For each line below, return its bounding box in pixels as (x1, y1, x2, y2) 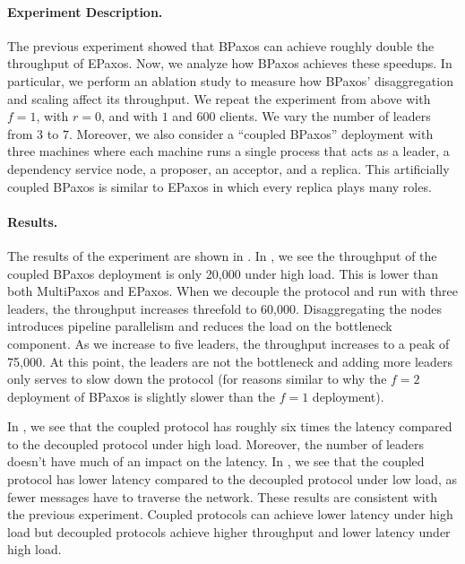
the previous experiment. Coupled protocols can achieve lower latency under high (7, 505, 453, 524)
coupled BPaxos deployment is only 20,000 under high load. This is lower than (7, 264, 439, 282)
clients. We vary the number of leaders (220, 107, 431, 126)
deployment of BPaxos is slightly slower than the (7, 386, 275, 405)
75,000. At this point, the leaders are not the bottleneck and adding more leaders (7, 351, 452, 370)
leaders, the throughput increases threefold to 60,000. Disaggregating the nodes (7, 299, 442, 317)
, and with (100, 107, 158, 126)
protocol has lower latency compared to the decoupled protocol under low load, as (7, 470, 458, 489)
